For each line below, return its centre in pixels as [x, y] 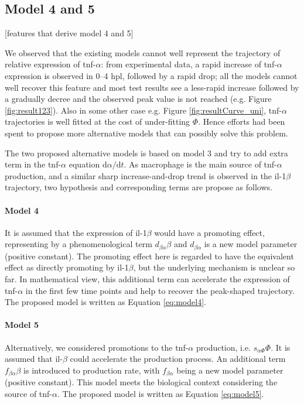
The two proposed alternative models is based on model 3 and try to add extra [146, 153]
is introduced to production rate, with [92, 370]
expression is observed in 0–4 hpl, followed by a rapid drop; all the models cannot [151, 75]
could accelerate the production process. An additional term [178, 359]
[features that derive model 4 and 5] [69, 33]
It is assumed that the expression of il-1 [76, 232]
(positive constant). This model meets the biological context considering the [141, 382]
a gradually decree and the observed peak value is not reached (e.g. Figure [138, 99]
